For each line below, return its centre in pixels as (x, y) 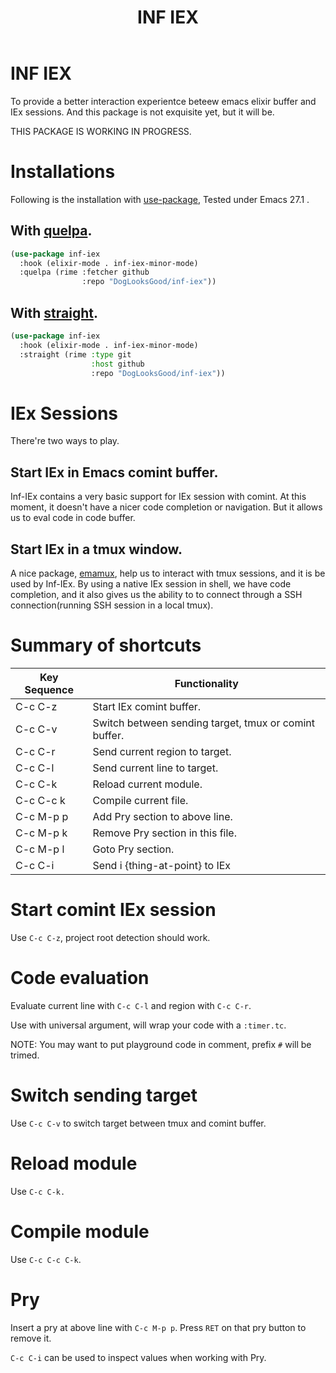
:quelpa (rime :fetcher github (84, 272)
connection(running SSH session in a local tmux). (112, 605)
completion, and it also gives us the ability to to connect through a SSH (156, 594)
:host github (117, 364)
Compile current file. (140, 800)
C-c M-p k (41, 833)
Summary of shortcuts (106, 645)
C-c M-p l (40, 849)
